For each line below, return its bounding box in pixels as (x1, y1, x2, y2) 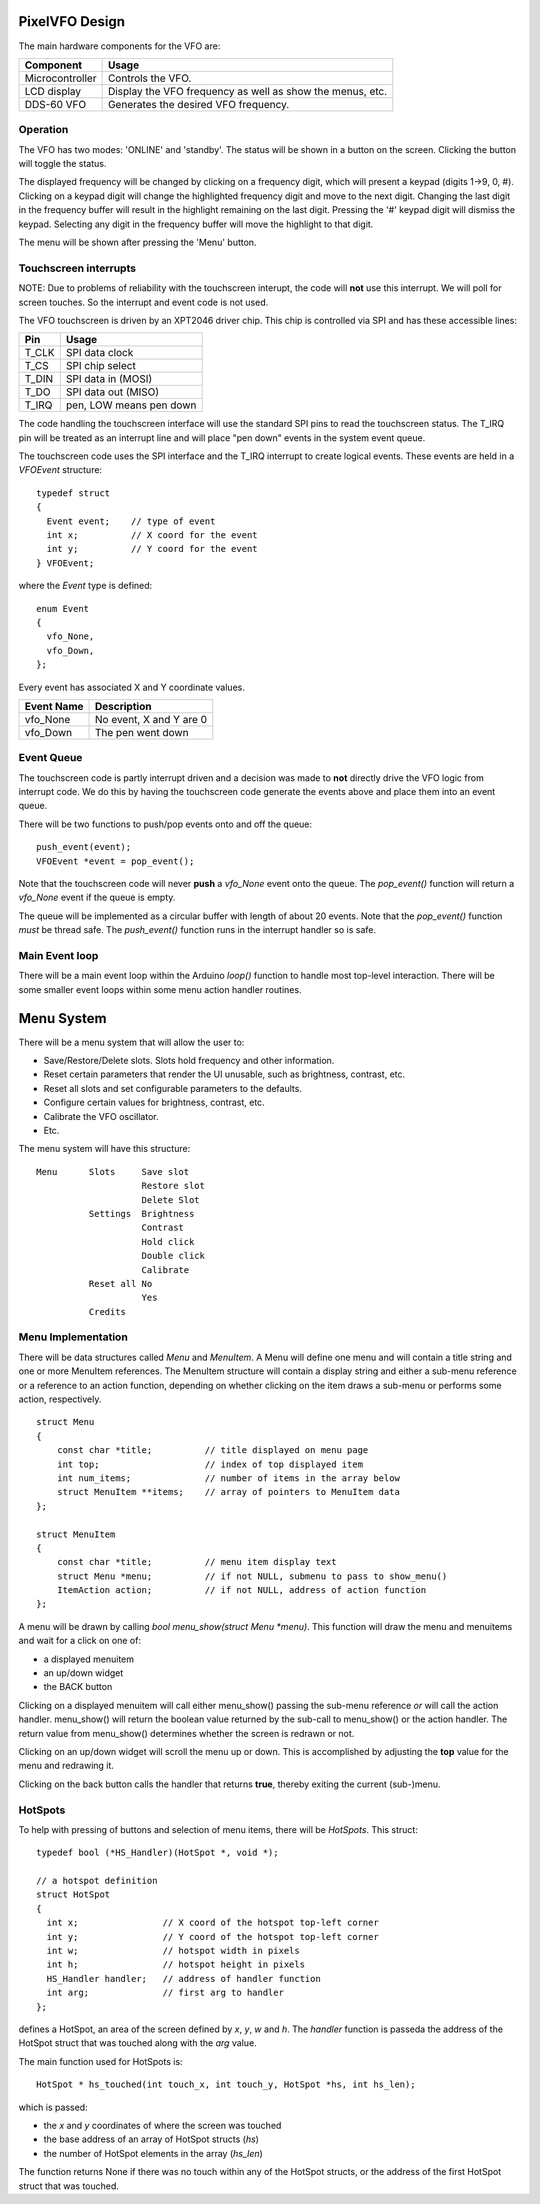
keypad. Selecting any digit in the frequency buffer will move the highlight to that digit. (18, 218, 374, 230)
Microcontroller (24, 71, 97, 85)
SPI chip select (65, 359, 137, 373)
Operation (18, 123, 69, 137)
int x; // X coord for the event (46, 530, 259, 541)
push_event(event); (36, 841, 132, 853)
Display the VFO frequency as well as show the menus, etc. (107, 84, 388, 98)
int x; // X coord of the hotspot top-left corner (46, 1917, 379, 1929)
